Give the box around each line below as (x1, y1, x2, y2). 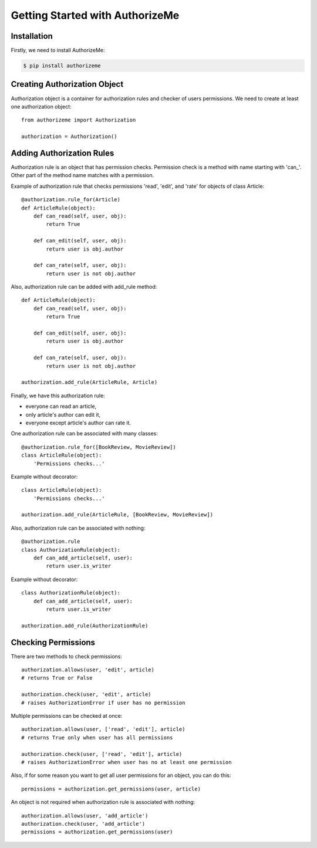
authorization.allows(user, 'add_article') (21, 812, 149, 819)
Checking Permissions (11, 637, 96, 647)
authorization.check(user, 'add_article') (21, 820, 146, 827)
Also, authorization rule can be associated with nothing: (11, 524, 146, 531)
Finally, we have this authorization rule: (11, 392, 105, 399)
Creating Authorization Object (11, 79, 124, 89)
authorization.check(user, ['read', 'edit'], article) (21, 751, 183, 757)
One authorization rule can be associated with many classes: (11, 430, 158, 437)
